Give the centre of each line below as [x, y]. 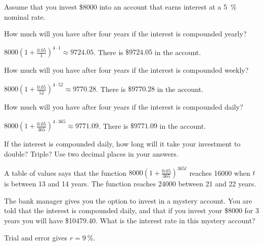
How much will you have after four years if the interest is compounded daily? [124, 107]
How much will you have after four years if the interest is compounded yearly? [125, 34]
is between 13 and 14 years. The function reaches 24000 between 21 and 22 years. [130, 184]
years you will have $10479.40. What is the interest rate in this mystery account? [130, 220]
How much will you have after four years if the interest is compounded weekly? [126, 70]
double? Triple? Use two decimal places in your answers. [91, 154]
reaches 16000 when [220, 173]
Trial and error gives [36, 237]
